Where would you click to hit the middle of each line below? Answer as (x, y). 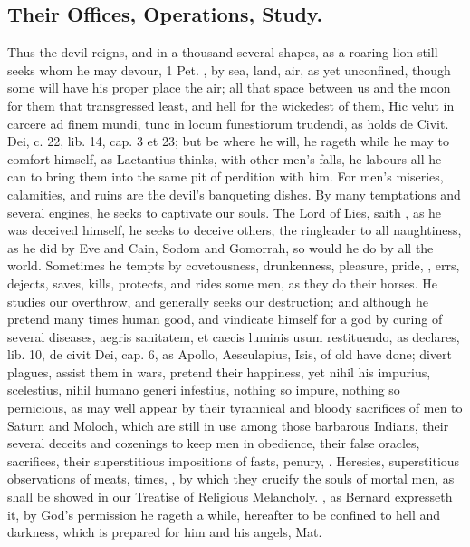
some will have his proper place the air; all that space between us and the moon (229, 88)
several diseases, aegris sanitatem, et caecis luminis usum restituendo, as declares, (234, 336)
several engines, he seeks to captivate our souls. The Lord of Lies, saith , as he (225, 212)
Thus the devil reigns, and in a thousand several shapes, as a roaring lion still (223, 52)
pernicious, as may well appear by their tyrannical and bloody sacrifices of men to (235, 408)
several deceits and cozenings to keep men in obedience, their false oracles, (214, 443)
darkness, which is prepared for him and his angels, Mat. (165, 532)
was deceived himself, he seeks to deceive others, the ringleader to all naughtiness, (235, 230)
